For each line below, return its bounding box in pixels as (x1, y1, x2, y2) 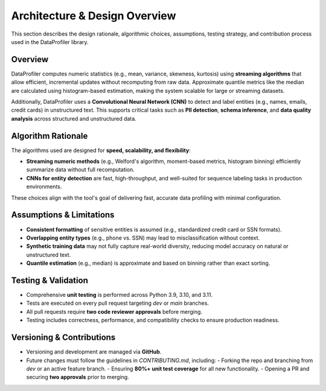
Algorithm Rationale (11, 130, 88, 141)
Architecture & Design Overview (11, 9, 176, 22)
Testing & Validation (11, 275, 89, 285)
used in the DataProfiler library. (11, 38, 89, 45)
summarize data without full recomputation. (26, 166, 135, 173)
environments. (26, 183, 62, 190)
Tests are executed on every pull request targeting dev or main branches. (26, 299, 209, 307)
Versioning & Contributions (11, 332, 116, 343)
